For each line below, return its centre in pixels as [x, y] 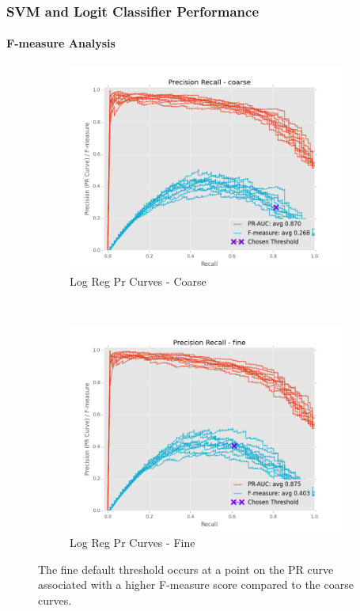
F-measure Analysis [61, 43]
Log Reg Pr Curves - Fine [133, 543]
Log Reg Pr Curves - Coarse [138, 281]
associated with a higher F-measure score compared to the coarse [196, 584]
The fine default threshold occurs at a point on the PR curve [186, 569]
